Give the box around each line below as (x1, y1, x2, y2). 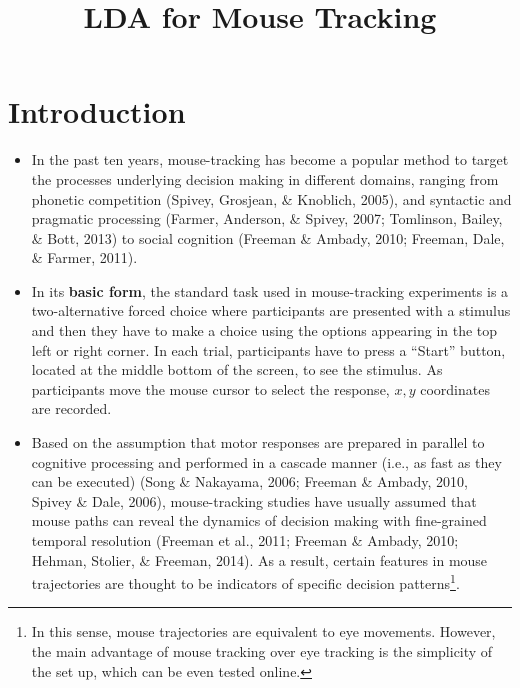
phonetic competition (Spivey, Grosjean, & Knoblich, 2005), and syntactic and (31, 188, 512, 209)
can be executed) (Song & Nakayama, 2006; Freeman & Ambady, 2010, (31, 471, 468, 492)
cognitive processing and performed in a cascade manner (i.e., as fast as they (31, 451, 502, 472)
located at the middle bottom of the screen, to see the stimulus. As (31, 359, 443, 380)
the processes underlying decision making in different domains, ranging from (31, 168, 499, 189)
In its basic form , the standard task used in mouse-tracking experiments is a (31, 280, 509, 301)
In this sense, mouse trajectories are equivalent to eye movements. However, (31, 621, 496, 642)
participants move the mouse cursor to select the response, (31, 378, 390, 399)
